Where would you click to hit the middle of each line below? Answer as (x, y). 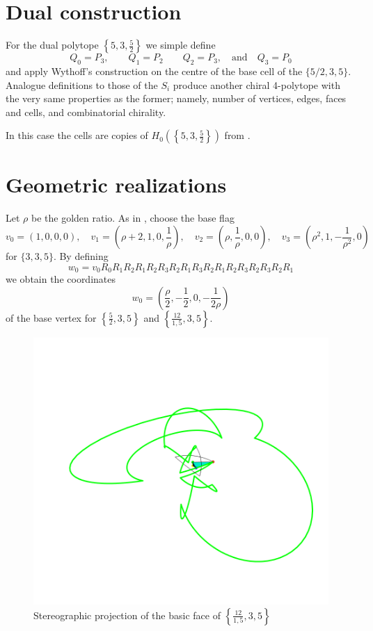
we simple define (181, 45)
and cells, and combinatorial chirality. (86, 112)
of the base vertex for (51, 317)
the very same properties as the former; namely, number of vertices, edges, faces (176, 98)
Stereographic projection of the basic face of (127, 615)
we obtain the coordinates (61, 279)
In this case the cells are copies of (77, 135)
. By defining (81, 256)
